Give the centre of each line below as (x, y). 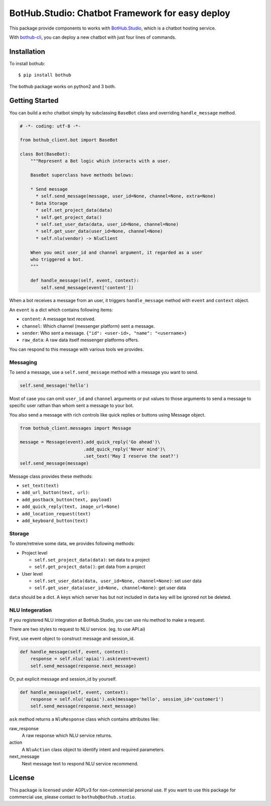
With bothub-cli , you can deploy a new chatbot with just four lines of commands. (93, 37)
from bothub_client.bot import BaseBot (69, 140)
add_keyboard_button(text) (55, 520)
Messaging (23, 362)
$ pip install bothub (45, 75)
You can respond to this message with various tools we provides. (77, 349)
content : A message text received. (59, 319)
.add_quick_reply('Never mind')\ (124, 449)
